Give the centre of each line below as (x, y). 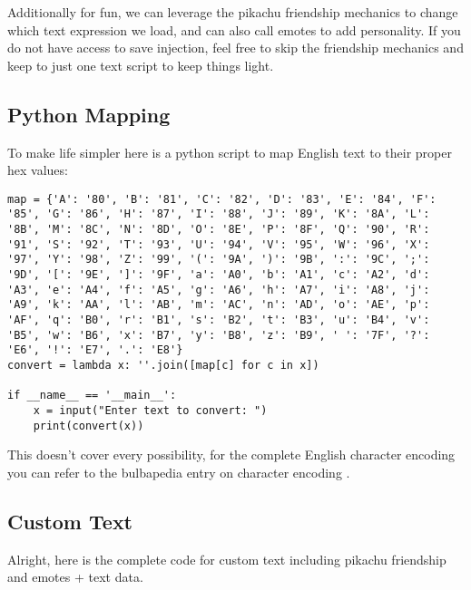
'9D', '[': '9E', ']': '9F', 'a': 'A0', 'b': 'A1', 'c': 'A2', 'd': (219, 275)
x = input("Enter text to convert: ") (150, 410)
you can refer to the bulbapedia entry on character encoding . (179, 472)
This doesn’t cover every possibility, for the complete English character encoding (231, 455)
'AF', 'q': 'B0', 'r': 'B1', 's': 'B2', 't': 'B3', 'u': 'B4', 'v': (219, 320)
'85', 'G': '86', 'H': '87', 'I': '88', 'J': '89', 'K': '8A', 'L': (219, 214)
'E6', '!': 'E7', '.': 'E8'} (95, 350)
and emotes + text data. (75, 577)
